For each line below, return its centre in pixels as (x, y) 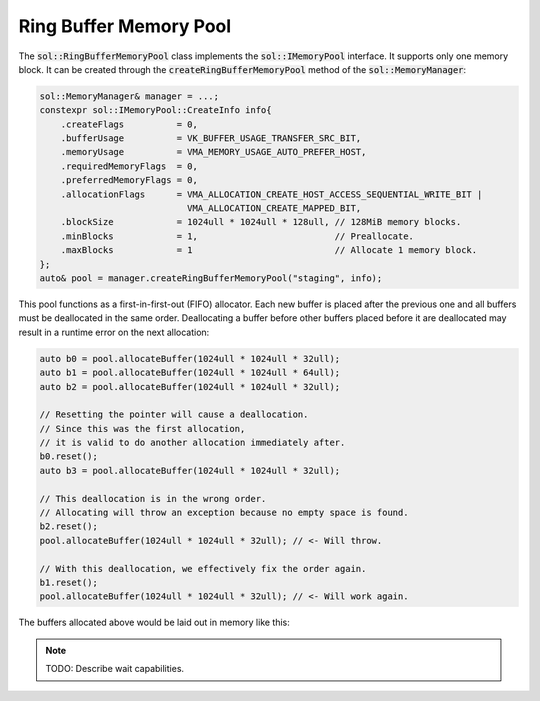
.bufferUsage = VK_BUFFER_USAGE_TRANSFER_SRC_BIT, (211, 138)
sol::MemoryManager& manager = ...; (129, 96)
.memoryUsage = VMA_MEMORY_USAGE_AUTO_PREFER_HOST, (213, 152)
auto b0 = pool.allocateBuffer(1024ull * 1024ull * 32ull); (190, 358)
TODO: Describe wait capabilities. (115, 669)
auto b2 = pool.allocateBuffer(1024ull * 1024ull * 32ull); (190, 386)
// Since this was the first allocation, (142, 428)
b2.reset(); (69, 526)
